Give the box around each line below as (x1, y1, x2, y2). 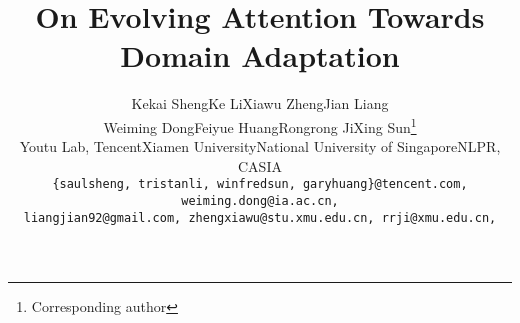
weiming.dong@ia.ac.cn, (181, 194, 339, 208)
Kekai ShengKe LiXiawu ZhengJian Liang (131, 93, 389, 114)
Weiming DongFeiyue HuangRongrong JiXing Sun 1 (103, 113, 417, 137)
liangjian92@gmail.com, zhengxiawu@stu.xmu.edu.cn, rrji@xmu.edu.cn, (23, 210, 497, 225)
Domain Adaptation (120, 35, 400, 76)
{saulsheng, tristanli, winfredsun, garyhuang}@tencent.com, (52, 177, 468, 192)
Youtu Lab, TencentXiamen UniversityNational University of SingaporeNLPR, (19, 136, 501, 157)
